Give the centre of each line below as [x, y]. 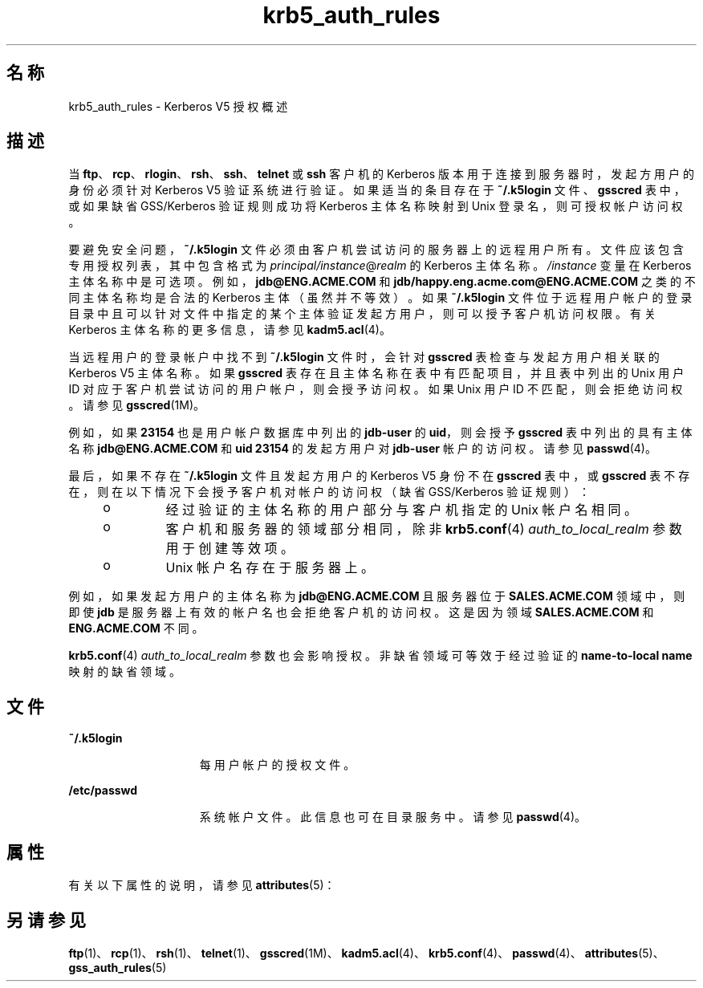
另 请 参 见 [46, 920]
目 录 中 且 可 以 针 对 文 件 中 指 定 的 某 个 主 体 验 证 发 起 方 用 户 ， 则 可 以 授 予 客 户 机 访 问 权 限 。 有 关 [362, 314]
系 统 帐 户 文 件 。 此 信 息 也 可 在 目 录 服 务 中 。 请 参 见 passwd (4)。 [392, 817]
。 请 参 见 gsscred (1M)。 [136, 405]
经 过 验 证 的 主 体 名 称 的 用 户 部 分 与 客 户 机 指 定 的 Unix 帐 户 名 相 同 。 [401, 510]
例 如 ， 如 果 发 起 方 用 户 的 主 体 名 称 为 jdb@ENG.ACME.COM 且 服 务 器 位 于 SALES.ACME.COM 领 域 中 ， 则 [377, 596]
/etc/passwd [103, 791]
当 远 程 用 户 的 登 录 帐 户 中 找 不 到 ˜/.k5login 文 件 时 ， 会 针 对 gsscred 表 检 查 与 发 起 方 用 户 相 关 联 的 [364, 357]
